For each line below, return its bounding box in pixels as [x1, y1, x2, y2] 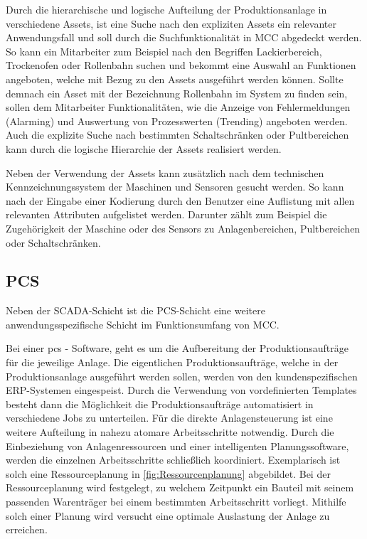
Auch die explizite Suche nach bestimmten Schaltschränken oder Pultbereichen [6, 127, 349, 142]
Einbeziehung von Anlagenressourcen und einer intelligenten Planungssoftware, [6, 438, 349, 453]
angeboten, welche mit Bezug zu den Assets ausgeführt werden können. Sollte [6, 71, 344, 86]
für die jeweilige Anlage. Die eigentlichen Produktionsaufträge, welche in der [6, 355, 339, 370]
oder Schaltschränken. [6, 235, 101, 250]
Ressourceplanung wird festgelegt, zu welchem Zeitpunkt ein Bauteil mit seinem [6, 480, 354, 495]
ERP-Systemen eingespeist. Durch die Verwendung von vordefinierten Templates [6, 383, 357, 397]
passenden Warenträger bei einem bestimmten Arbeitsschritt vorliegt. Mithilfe [6, 494, 346, 509]
